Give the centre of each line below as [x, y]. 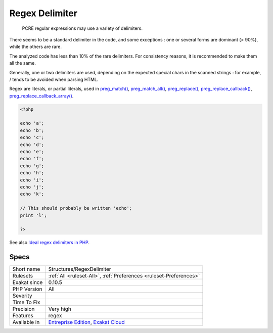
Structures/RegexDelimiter [80, 269]
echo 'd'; [32, 145]
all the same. [23, 63]
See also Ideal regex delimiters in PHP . [50, 243]
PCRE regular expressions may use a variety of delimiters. [82, 28]
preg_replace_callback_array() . [41, 96]
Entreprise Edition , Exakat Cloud [86, 322]
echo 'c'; [32, 137]
